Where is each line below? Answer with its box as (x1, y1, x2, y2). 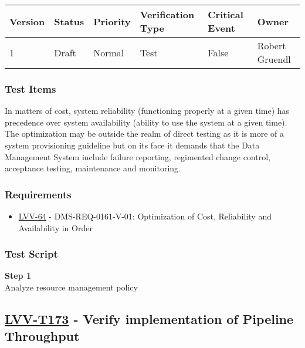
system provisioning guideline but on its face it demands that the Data (5, 139, 260, 151)
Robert (257, 39, 286, 52)
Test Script (5, 246, 58, 261)
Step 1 (5, 269, 31, 282)
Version (9, 14, 45, 28)
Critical (208, 8, 243, 21)
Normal (93, 45, 124, 59)
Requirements (5, 187, 72, 201)
